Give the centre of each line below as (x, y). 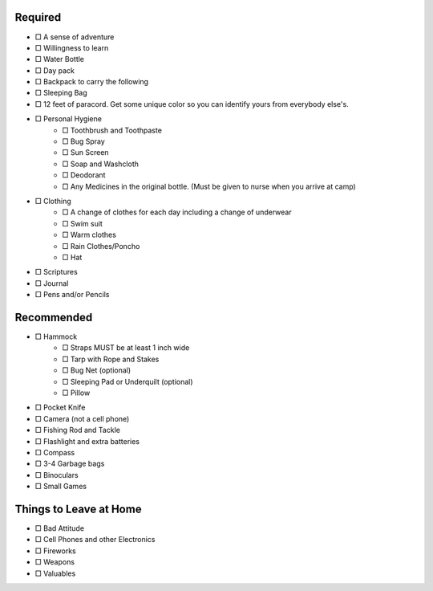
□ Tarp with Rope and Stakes (111, 359)
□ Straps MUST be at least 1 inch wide (126, 348)
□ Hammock (56, 336)
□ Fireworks (55, 551)
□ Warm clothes (89, 235)
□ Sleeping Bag (61, 93)
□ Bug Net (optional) (97, 370)
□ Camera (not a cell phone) (82, 418)
